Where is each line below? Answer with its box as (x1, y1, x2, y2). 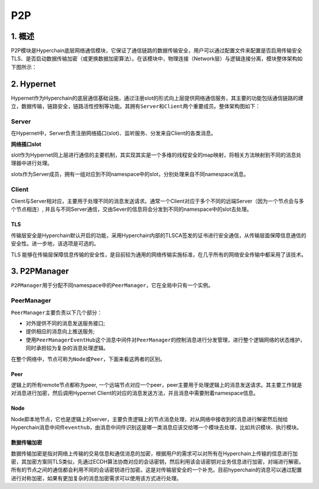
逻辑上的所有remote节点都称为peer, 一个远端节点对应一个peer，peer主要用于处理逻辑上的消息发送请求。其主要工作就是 (11, 381, 302, 388)
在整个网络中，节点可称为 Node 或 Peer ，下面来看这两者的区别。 (11, 355, 165, 363)
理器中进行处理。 (11, 159, 53, 167)
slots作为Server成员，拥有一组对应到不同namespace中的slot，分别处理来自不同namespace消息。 (11, 170, 249, 177)
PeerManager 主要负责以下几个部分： (11, 309, 103, 316)
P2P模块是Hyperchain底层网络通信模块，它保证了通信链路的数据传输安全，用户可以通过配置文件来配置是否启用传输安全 (11, 47, 302, 54)
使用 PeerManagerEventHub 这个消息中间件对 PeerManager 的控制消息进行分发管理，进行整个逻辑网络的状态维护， (25, 336, 305, 343)
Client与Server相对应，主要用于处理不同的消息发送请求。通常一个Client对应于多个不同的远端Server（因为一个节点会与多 (11, 197, 304, 204)
